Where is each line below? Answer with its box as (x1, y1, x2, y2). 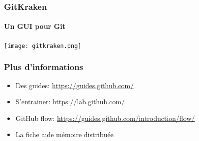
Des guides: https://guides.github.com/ (15, 80, 134, 90)
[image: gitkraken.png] (4, 42, 82, 49)
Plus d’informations (4, 61, 84, 73)
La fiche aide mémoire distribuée (15, 129, 114, 140)
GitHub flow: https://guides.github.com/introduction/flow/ (15, 113, 195, 123)
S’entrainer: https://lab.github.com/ (15, 96, 125, 107)
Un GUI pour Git (4, 21, 65, 31)
